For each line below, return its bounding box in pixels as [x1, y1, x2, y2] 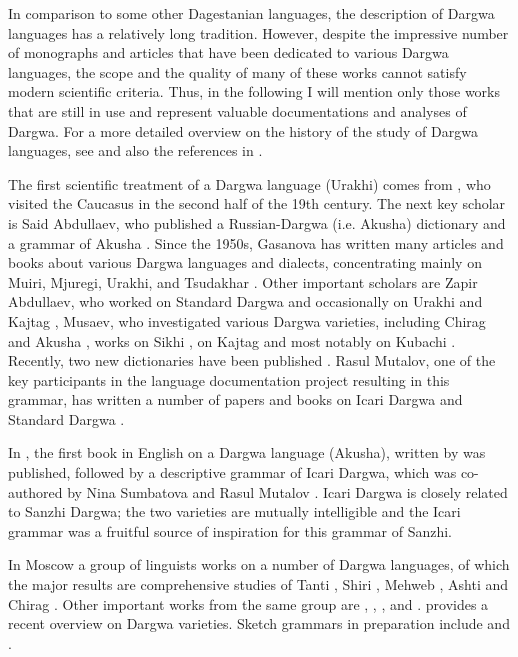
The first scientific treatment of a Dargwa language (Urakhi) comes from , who [8, 173, 491, 194]
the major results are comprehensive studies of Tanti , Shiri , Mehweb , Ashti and [8, 574, 509, 595]
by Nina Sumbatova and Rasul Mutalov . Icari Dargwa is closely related [67, 481, 508, 502]
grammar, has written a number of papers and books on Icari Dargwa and [8, 389, 463, 410]
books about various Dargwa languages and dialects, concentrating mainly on [8, 252, 482, 273]
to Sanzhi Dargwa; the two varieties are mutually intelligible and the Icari [8, 501, 461, 522]
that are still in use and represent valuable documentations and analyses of [8, 100, 467, 121]
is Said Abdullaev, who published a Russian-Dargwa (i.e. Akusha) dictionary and [8, 212, 506, 233]
